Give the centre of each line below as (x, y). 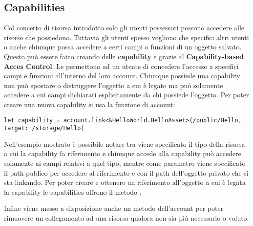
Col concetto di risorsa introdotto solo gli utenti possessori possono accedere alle (124, 28)
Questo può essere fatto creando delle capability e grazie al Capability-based (124, 56)
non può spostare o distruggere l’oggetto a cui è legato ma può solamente (114, 85)
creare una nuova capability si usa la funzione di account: (90, 104)
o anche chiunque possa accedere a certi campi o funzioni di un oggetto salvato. (123, 47)
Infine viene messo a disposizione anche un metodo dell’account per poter (114, 208)
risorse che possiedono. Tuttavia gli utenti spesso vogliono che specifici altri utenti (126, 37)
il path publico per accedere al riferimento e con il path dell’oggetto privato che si (126, 172)
